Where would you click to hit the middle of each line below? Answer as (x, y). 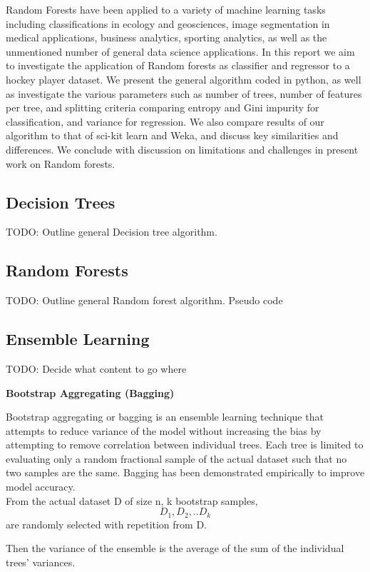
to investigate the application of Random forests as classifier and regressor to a (178, 65)
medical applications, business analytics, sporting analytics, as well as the (166, 37)
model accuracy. (41, 487)
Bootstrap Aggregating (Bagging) (90, 392)
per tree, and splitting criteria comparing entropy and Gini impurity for (163, 107)
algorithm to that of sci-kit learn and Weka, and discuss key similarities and (172, 135)
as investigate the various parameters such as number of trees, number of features (184, 93)
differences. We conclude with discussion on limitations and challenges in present (182, 149)
